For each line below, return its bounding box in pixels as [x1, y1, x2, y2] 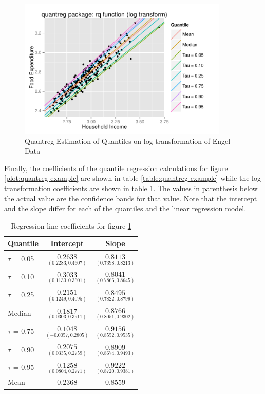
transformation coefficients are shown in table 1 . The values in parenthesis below [4, 182, 258, 193]
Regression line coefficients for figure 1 [11, 220, 131, 231]
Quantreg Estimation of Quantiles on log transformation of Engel [25, 135, 231, 146]
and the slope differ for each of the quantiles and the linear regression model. [4, 203, 247, 214]
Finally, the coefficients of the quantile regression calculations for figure [4, 162, 228, 173]
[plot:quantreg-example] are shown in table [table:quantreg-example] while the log [4, 173, 261, 183]
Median [8, 307, 31, 318]
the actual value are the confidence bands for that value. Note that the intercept [4, 193, 257, 203]
